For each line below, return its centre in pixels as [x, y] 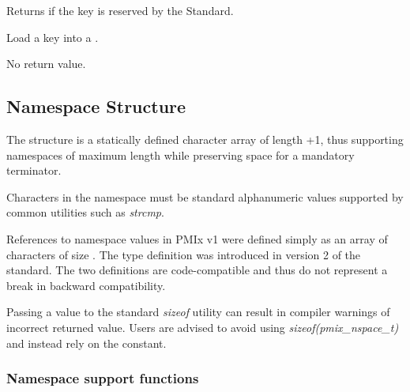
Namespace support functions [103, 378]
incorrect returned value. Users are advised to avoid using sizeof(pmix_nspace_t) [203, 327]
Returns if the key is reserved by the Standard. [120, 10]
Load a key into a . [53, 37]
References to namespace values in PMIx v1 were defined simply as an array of [197, 238]
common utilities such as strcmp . [85, 212]
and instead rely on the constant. [87, 343]
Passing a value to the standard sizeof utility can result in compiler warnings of [198, 312]
